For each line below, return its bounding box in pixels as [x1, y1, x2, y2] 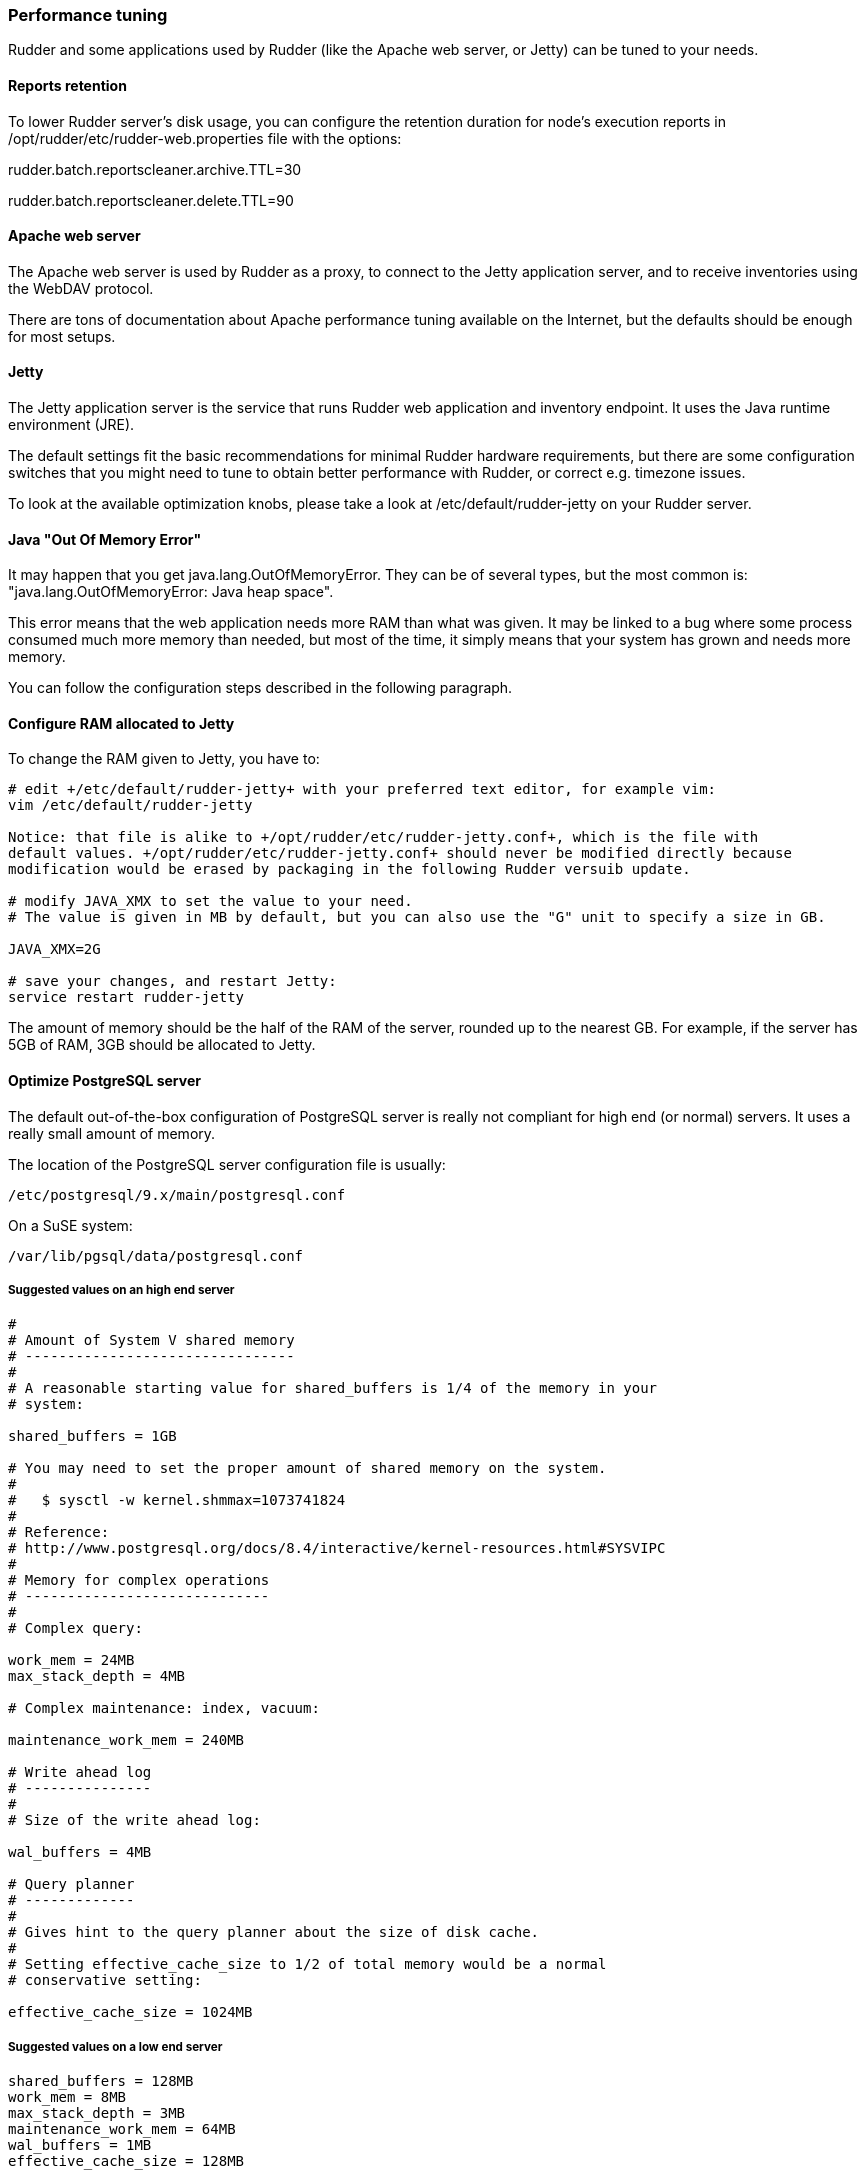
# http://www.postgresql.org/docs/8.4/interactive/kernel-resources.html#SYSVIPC [8, 1540, 666, 1557]
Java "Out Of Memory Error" [8, 530, 202, 548]
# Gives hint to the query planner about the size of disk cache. [8, 1924, 540, 1941]
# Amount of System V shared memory [8, 1332, 295, 1349]
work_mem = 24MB [8, 1652, 135, 1669]
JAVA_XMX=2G [8, 941, 101, 958]
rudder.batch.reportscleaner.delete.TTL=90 [8, 191, 294, 209]
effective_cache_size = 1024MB [8, 2004, 253, 2021]
